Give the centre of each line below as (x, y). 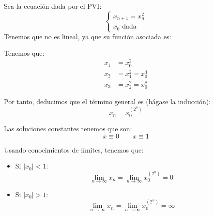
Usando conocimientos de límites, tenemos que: (74, 149)
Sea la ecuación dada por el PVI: (53, 6)
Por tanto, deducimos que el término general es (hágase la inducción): (107, 101)
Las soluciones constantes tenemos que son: (68, 128)
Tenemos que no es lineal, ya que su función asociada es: (88, 37)
